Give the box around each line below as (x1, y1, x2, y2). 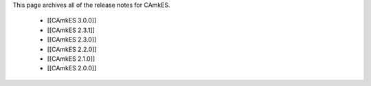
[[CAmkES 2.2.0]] (47, 45, 97, 53)
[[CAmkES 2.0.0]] (47, 64, 97, 72)
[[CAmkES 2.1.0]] (47, 55, 95, 63)
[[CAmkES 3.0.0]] (47, 16, 97, 25)
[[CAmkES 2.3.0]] (47, 35, 97, 44)
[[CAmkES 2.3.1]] (47, 26, 95, 34)
